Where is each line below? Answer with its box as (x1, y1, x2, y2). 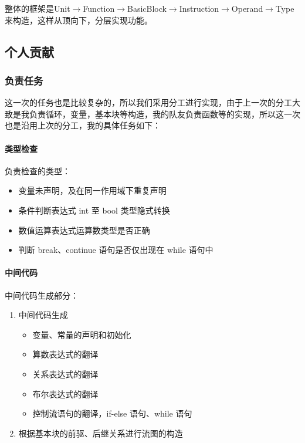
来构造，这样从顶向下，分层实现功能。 (5, 13, 152, 26)
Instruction (179, 2, 219, 14)
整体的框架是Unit (5, 2, 70, 14)
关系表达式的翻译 (32, 367, 99, 380)
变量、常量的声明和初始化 (32, 328, 131, 340)
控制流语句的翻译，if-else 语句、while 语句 (32, 407, 192, 420)
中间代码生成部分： (5, 289, 79, 301)
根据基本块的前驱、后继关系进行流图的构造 (18, 427, 183, 439)
